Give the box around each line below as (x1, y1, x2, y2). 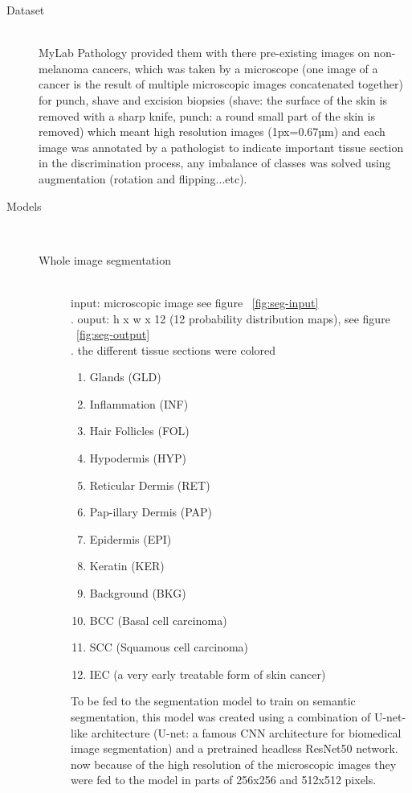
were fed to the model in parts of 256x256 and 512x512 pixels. (71, 771, 377, 788)
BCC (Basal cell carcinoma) (89, 611, 227, 628)
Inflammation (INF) (89, 395, 189, 412)
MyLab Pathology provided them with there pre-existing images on (39, 44, 370, 61)
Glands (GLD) (89, 368, 161, 385)
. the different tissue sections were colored (71, 341, 276, 358)
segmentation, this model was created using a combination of (71, 709, 371, 725)
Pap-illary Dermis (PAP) (89, 503, 213, 520)
